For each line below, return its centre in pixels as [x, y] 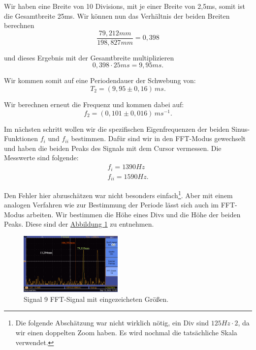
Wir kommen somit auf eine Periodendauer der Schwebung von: [100, 80]
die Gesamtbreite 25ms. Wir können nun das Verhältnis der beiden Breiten [117, 15]
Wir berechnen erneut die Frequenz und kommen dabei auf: [94, 104]
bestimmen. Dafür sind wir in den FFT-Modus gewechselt [159, 138]
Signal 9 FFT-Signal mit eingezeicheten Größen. [96, 299]
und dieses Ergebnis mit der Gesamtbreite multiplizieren [89, 57]
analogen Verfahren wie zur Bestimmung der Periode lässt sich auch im [112, 205]
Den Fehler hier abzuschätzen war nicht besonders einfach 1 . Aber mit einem [118, 194]
